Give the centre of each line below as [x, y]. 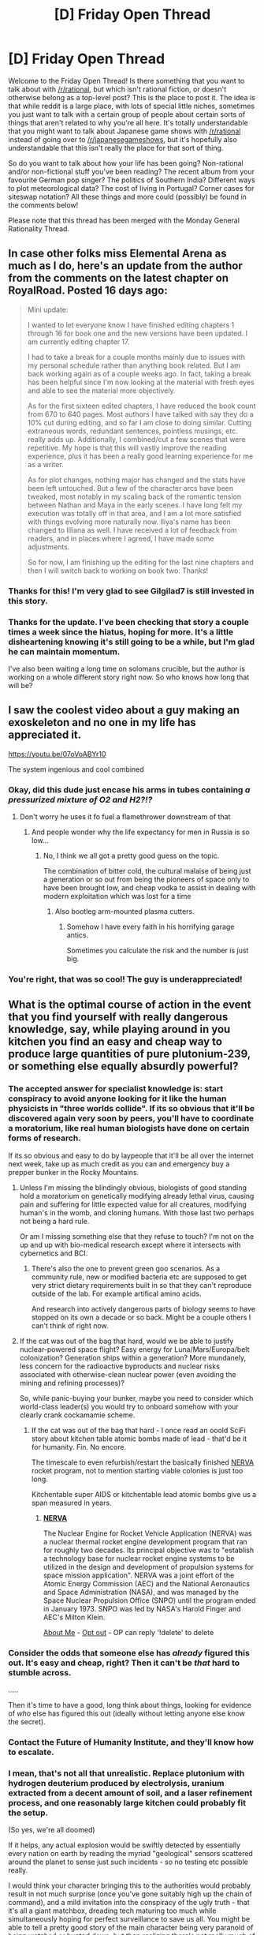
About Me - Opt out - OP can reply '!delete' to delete [128, 1632]
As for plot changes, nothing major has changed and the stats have [136, 480]
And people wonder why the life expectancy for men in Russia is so [140, 832]
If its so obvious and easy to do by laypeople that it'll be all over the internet [131, 1155]
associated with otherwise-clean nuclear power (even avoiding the [128, 1374]
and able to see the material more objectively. [101, 390]
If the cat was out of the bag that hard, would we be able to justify [126, 1341]
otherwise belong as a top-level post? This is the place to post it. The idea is [132, 97]
